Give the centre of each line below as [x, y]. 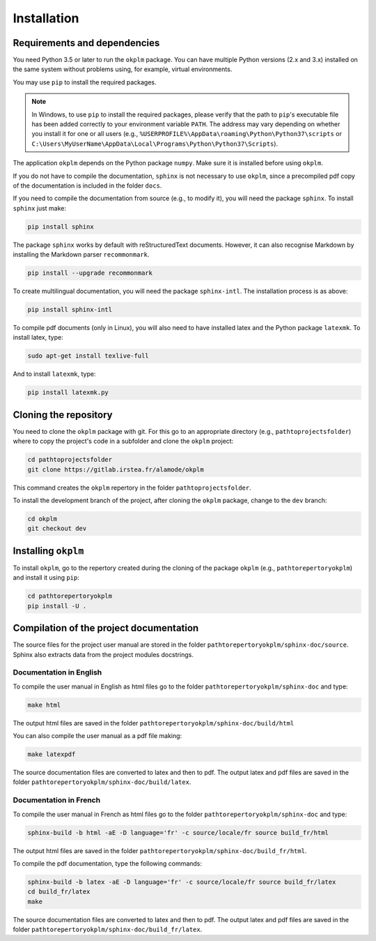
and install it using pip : [46, 578]
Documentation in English [57, 672]
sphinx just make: [39, 208]
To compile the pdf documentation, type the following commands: [107, 863]
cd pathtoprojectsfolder [70, 460]
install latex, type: [38, 338]
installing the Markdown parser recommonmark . [81, 255]
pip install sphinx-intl [70, 310]
